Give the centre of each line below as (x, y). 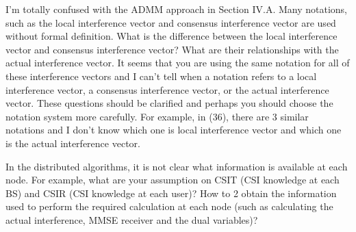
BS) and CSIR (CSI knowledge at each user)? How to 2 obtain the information (171, 193)
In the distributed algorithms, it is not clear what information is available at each (177, 166)
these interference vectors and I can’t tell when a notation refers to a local (161, 76)
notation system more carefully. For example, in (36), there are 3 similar (157, 116)
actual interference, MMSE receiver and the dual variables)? (132, 219)
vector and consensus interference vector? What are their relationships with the (172, 49)
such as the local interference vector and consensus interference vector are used (171, 22)
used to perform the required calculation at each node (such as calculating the (169, 206)
